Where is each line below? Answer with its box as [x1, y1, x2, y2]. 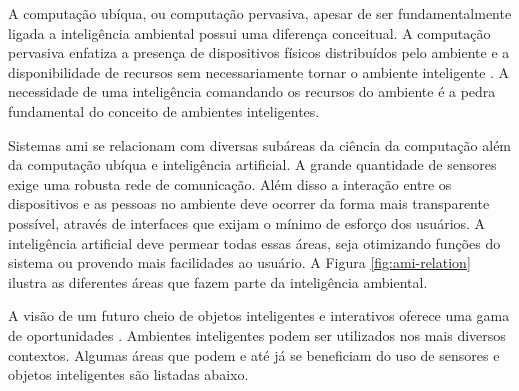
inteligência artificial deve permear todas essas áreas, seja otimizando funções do [8, 232, 501, 253]
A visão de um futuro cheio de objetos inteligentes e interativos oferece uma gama [8, 305, 510, 326]
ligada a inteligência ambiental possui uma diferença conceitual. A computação [8, 22, 491, 43]
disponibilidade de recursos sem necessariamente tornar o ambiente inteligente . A [8, 61, 510, 82]
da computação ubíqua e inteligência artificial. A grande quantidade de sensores [8, 154, 497, 175]
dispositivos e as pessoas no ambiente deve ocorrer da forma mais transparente [8, 193, 490, 214]
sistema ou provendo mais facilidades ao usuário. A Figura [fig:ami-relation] [8, 252, 471, 273]
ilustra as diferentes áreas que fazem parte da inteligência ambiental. [8, 271, 428, 292]
